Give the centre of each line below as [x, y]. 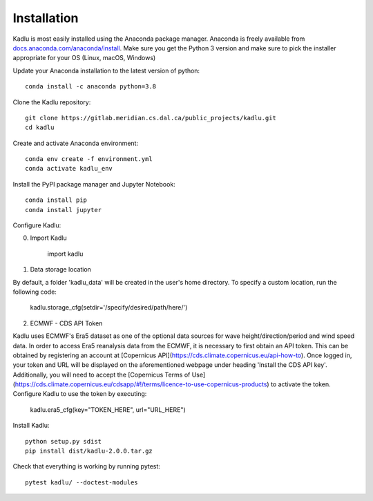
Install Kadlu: [31, 426]
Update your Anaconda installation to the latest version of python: [106, 70]
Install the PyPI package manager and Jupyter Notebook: [94, 184]
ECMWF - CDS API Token [66, 323]
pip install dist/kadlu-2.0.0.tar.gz [89, 451]
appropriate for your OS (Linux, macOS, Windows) [84, 58]
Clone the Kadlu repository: [52, 102]
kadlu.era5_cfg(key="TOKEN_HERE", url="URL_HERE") [108, 409]
